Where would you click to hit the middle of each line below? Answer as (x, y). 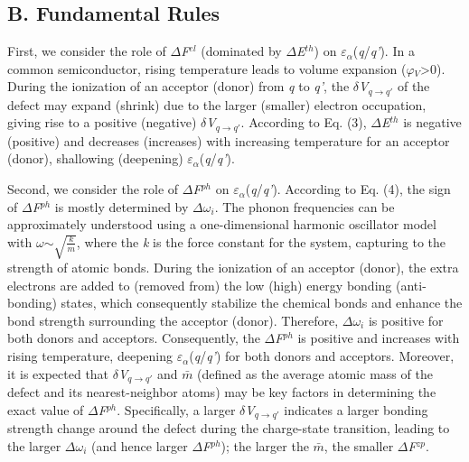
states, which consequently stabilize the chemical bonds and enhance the (262, 303)
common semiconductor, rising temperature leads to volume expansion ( (207, 68)
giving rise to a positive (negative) (102, 122)
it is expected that (58, 373)
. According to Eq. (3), (304, 122)
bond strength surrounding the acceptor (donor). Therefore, (173, 320)
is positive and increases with (379, 338)
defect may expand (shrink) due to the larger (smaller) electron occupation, (217, 104)
